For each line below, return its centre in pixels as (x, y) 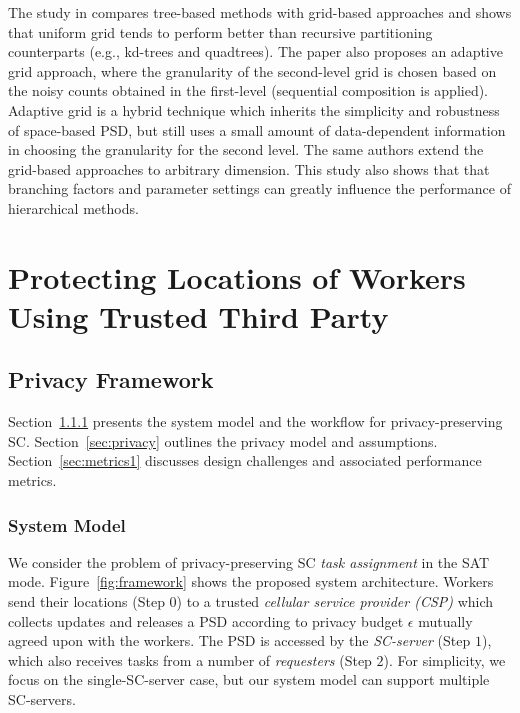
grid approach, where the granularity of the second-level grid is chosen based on (252, 70)
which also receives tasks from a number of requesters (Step (190, 659)
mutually (445, 620)
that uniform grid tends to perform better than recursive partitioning (220, 31)
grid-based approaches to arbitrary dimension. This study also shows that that (249, 168)
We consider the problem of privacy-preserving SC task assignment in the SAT (249, 561)
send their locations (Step (86, 601)
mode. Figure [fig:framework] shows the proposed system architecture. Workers (251, 581)
